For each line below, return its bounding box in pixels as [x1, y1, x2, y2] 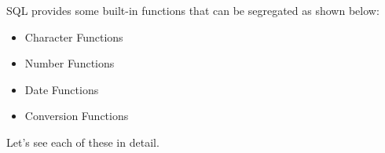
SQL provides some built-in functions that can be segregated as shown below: [6, 2, 379, 18]
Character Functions [24, 28, 123, 45]
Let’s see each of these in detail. [6, 133, 159, 150]
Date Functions [24, 81, 99, 97]
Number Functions [24, 55, 115, 71]
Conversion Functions [24, 107, 129, 124]
